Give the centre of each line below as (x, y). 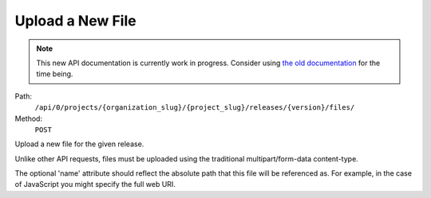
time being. (55, 74)
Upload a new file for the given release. (79, 144)
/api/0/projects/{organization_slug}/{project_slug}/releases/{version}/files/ (195, 108)
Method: (29, 118)
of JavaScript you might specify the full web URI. (95, 184)
